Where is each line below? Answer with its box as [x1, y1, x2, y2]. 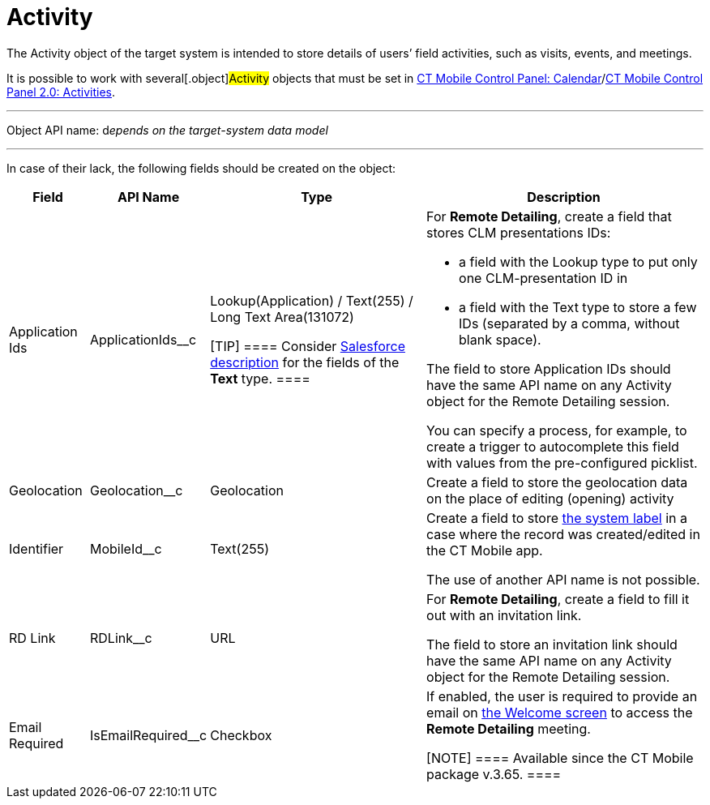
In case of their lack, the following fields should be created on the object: [6, 161, 396, 175]
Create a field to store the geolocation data [426, 473, 688, 490]
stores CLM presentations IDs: [426, 224, 611, 241]
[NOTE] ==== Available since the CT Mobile [426, 749, 694, 766]
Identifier [9, 540, 64, 557]
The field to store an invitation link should [426, 636, 678, 653]
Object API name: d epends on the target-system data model [6, 122, 328, 137]
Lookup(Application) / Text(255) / [210, 292, 413, 309]
